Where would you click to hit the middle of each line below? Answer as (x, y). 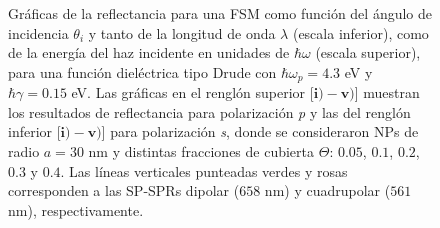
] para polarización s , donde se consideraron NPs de (260, 131)
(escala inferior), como (360, 32)
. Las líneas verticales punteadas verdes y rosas (204, 170)
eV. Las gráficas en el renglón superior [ (192, 92)
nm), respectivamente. (76, 209)
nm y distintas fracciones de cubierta (201, 151)
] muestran (387, 92)
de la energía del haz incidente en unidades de (149, 52)
